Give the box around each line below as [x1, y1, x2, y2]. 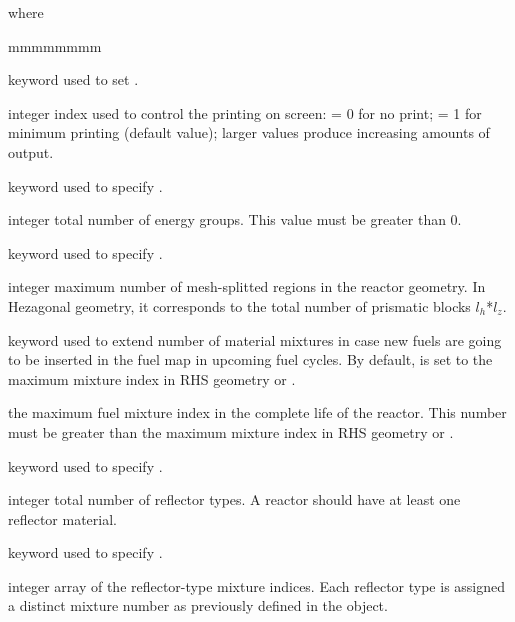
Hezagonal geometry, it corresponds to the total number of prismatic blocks [8, 295, 471, 316]
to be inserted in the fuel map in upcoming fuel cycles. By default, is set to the [8, 349, 493, 370]
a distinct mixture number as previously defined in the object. [8, 595, 388, 616]
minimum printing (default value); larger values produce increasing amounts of [8, 122, 490, 143]
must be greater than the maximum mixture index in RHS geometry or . [8, 421, 454, 442]
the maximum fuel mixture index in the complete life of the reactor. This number [8, 402, 507, 423]
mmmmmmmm [8, 35, 102, 56]
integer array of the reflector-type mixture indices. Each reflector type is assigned [8, 575, 506, 596]
